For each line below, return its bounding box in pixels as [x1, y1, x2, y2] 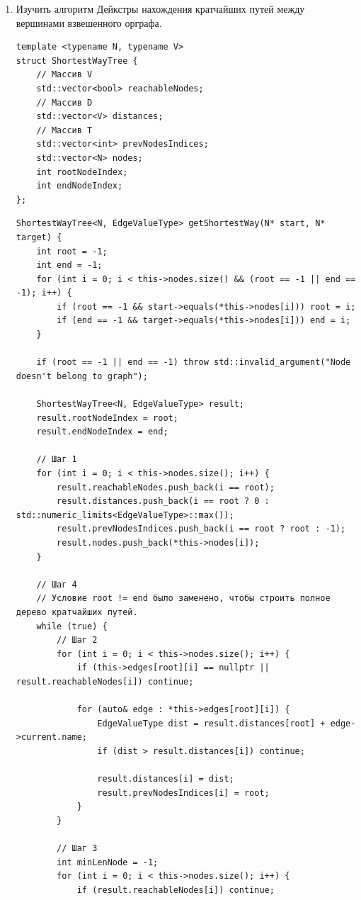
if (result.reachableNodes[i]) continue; [76, 884, 275, 895]
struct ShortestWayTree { [16, 55, 138, 66]
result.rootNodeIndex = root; [36, 412, 178, 423]
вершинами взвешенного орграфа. [16, 15, 162, 30]
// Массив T [36, 125, 93, 135]
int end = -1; [36, 260, 103, 271]
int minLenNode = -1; [57, 857, 159, 867]
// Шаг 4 [36, 579, 77, 590]
